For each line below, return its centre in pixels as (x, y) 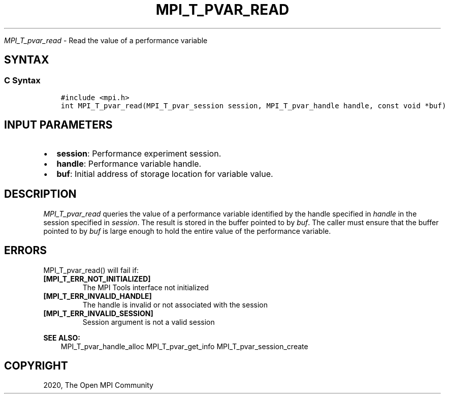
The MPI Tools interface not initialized (146, 287)
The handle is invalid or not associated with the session (175, 304)
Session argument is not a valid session (149, 322)
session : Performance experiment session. (139, 153)
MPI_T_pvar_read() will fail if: (91, 270)
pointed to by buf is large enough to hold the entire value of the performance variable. (187, 231)
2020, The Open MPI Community (98, 385)
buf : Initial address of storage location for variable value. (165, 174)
